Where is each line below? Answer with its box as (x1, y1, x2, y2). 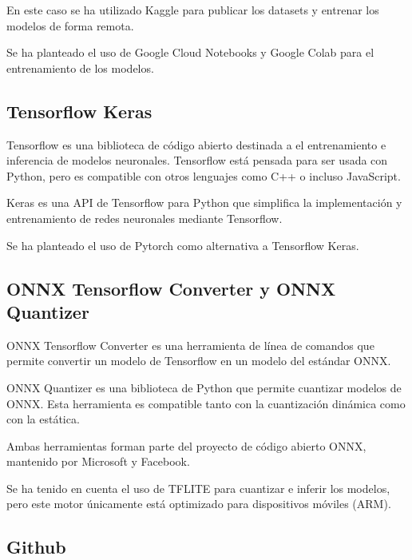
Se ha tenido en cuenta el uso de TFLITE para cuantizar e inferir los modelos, (6, 479, 390, 496)
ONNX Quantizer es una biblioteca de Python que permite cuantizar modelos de (6, 379, 402, 395)
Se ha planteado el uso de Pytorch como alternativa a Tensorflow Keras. (6, 236, 359, 253)
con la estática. (6, 411, 80, 427)
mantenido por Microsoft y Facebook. (6, 453, 190, 470)
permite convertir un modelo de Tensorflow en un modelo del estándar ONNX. (6, 352, 391, 369)
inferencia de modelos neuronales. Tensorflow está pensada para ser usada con (6, 152, 388, 169)
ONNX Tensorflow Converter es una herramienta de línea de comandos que (6, 336, 374, 353)
